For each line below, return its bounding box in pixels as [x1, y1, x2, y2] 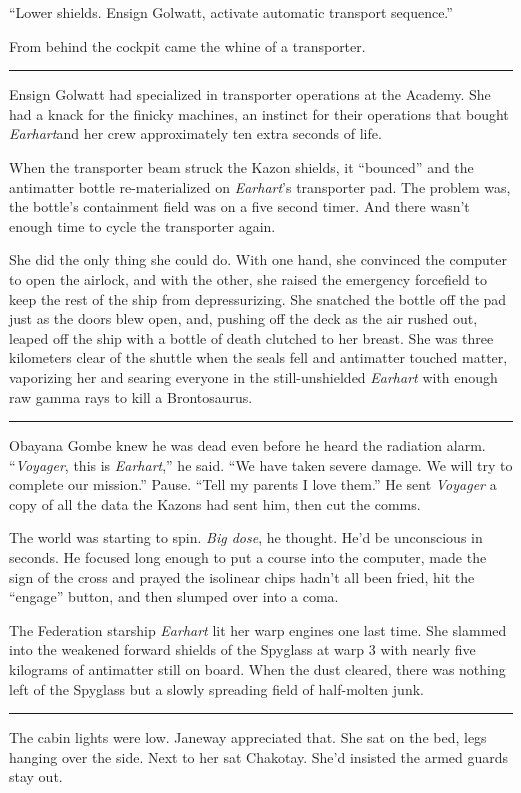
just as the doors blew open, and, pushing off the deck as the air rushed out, [9, 308, 478, 329]
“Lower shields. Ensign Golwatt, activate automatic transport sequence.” [9, 2, 453, 22]
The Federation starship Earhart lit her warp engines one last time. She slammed [9, 619, 507, 640]
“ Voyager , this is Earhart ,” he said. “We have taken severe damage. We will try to [9, 454, 513, 475]
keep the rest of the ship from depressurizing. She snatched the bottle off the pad [9, 288, 507, 309]
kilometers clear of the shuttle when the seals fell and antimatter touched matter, [9, 347, 508, 368]
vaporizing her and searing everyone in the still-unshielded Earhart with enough [9, 366, 498, 387]
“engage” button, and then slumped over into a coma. [9, 586, 339, 607]
